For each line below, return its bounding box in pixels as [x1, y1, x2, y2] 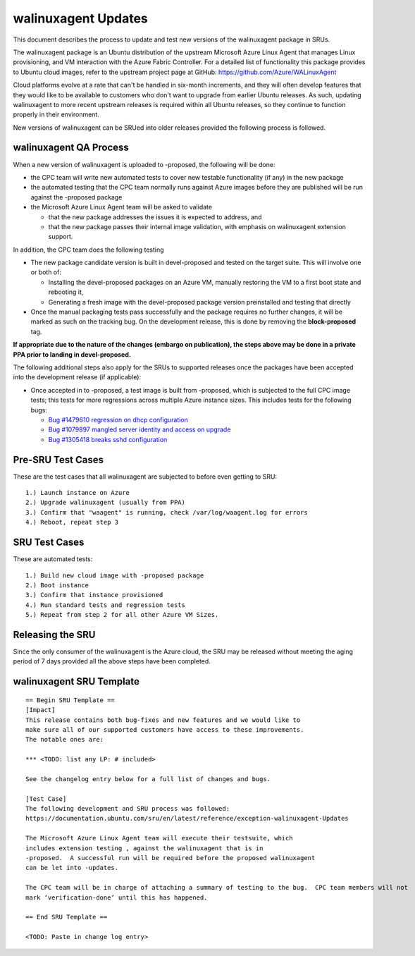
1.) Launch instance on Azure [25, 489, 130, 497]
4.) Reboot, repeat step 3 [25, 518, 119, 527]
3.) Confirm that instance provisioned [25, 591, 163, 599]
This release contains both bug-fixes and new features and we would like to [25, 716, 301, 724]
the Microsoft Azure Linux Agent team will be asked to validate [30, 203, 213, 212]
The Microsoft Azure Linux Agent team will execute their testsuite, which [25, 834, 293, 842]
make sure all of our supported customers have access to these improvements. [25, 725, 304, 733]
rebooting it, [48, 288, 84, 296]
